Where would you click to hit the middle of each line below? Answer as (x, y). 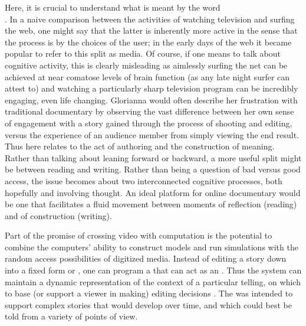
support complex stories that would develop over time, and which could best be (148, 304)
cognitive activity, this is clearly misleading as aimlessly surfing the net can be (146, 65)
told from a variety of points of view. (71, 316)
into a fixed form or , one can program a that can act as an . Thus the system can (153, 270)
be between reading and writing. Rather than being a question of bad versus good (153, 169)
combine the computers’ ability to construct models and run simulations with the (152, 247)
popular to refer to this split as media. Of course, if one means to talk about (143, 53)
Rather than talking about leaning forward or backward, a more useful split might (153, 157)
